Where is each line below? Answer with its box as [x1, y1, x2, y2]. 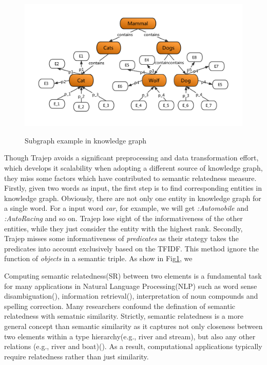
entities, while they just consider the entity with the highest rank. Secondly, [4, 223, 243, 233]
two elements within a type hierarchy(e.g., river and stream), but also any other [4, 331, 256, 341]
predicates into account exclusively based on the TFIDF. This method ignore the [4, 243, 259, 253]
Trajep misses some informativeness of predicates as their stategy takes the [4, 233, 239, 244]
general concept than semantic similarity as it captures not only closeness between [4, 320, 263, 331]
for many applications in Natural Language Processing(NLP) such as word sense [4, 280, 257, 291]
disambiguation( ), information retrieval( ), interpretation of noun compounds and [4, 290, 258, 301]
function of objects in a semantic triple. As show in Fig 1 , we [4, 253, 193, 264]
